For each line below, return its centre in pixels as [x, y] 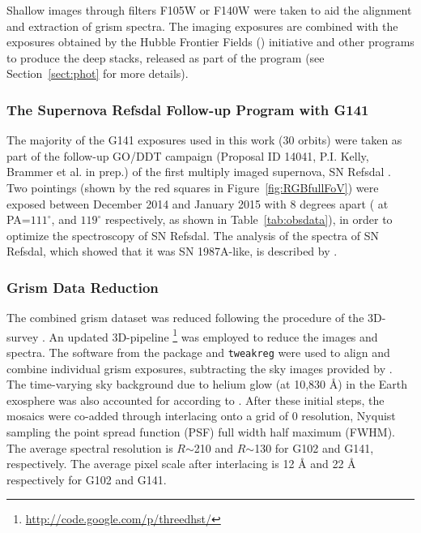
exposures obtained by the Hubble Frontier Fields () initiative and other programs [210, 42]
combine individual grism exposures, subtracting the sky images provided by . [200, 368]
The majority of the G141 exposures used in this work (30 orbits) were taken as [204, 140]
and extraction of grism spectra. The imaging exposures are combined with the [202, 26]
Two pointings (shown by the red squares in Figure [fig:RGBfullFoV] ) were [193, 187]
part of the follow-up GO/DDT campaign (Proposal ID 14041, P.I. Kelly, [188, 155]
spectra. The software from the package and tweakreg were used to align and [198, 352]
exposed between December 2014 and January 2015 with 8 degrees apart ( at [198, 203]
